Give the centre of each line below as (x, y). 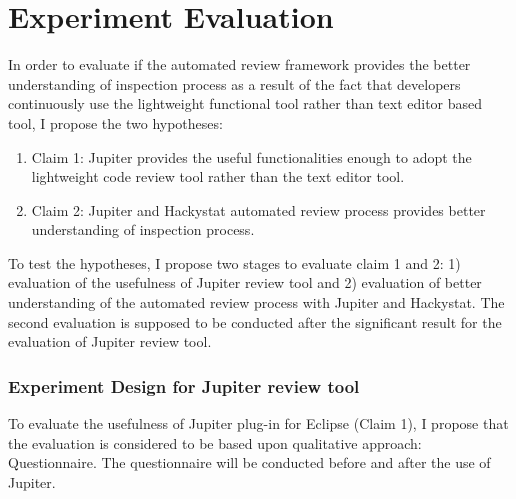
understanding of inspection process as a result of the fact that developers (234, 83)
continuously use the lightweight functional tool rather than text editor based (245, 103)
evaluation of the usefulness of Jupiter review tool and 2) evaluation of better (245, 282)
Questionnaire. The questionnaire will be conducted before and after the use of (249, 462)
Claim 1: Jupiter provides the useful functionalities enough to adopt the (251, 156)
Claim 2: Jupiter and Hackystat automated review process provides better (258, 209)
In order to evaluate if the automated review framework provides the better (239, 64)
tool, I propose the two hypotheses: (115, 122)
